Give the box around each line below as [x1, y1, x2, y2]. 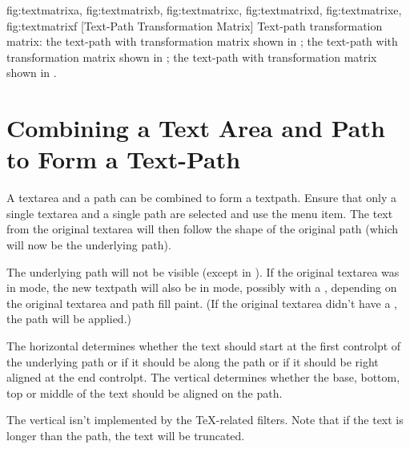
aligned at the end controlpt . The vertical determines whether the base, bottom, [6, 369, 400, 386]
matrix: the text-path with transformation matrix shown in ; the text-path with [6, 33, 398, 50]
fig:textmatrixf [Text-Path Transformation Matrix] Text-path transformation [6, 17, 383, 34]
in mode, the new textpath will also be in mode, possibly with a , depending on [6, 279, 397, 296]
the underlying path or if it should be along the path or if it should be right [6, 353, 379, 370]
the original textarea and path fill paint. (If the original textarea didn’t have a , [6, 294, 397, 311]
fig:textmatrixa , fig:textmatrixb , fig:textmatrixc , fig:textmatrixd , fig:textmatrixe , [6, 2, 402, 18]
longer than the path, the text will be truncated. [6, 427, 245, 443]
